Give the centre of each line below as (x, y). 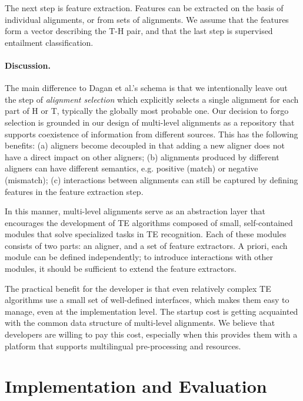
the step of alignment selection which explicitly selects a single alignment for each (152, 99)
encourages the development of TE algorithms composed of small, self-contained (149, 222)
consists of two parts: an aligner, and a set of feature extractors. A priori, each (146, 245)
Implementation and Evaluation (136, 386)
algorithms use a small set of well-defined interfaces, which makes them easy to (147, 300)
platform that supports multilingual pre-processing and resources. (123, 346)
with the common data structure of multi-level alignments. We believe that (140, 323)
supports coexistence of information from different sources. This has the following (151, 134)
